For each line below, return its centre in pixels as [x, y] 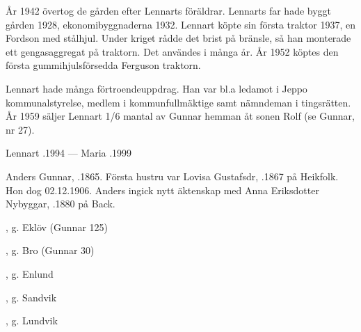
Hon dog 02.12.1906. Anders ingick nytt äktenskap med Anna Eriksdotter [162, 190]
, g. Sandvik [31, 297]
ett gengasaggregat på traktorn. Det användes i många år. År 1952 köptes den [172, 51]
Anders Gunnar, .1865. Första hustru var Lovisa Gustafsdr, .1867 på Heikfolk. [172, 176]
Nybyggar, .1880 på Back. [61, 204]
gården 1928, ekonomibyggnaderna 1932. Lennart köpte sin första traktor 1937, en [181, 24]
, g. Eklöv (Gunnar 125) [57, 227]
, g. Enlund [30, 273]
